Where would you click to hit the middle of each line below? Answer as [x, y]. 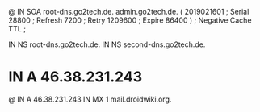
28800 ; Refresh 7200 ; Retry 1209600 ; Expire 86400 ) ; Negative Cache [130, 20]
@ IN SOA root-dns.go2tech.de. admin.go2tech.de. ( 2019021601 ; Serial [129, 12]
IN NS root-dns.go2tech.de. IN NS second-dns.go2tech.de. [107, 44]
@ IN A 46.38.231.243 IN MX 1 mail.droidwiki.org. [90, 99]
